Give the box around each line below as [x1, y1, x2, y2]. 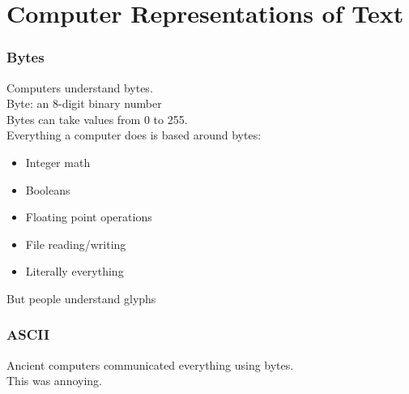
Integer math [25, 153, 91, 170]
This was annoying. [6, 372, 102, 389]
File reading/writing [25, 235, 126, 252]
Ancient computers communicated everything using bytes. [6, 356, 294, 373]
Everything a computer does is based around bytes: [6, 126, 262, 143]
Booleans [25, 181, 70, 198]
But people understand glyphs [6, 289, 156, 306]
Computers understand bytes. [6, 79, 153, 96]
